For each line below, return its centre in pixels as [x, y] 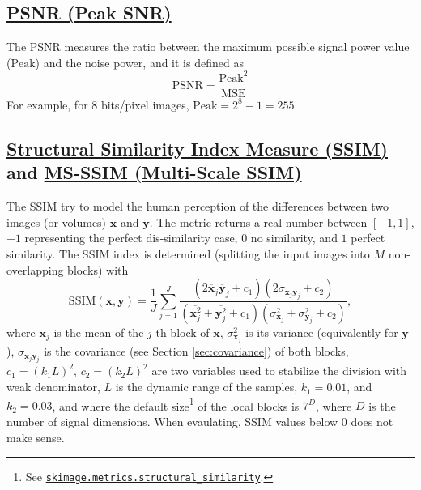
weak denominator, [53, 387]
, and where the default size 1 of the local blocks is [176, 404]
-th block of [181, 332]
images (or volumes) [57, 222]
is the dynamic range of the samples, [206, 387]
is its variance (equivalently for [322, 332]
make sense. [36, 437]
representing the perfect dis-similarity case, [131, 238]
